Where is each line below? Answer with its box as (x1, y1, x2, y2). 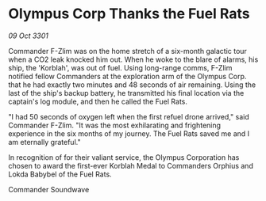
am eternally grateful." (8, 137, 81, 146)
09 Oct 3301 (8, 31, 49, 40)
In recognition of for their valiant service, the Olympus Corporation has (8, 152, 240, 162)
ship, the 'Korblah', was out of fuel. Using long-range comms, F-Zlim (8, 63, 233, 72)
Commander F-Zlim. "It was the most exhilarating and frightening (8, 120, 221, 130)
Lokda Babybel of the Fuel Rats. (8, 169, 113, 179)
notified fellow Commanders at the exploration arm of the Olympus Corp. (8, 71, 247, 81)
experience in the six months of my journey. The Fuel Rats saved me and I (8, 128, 250, 138)
